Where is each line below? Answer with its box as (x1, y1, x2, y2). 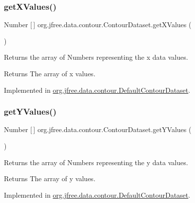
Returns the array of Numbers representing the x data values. (4, 52, 188, 62)
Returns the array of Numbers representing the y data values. (4, 157, 188, 167)
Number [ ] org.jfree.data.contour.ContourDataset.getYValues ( (4, 124, 192, 135)
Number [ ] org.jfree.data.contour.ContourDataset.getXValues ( (4, 19, 192, 30)
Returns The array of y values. (4, 173, 96, 184)
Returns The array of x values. (4, 68, 96, 78)
